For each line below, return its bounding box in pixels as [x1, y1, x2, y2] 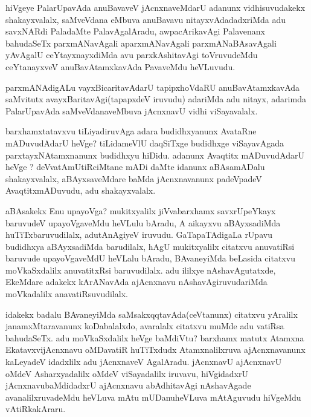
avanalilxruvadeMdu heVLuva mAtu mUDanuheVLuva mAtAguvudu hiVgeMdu [5, 390, 301, 403]
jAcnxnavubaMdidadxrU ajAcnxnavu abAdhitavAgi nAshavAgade [5, 379, 251, 392]
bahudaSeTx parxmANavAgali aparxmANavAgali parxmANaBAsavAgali [5, 36, 277, 49]
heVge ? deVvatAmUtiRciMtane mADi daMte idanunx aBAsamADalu [5, 160, 265, 173]
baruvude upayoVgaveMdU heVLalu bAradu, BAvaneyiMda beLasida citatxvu [5, 252, 295, 264]
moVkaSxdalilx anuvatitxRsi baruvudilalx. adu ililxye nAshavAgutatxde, [5, 263, 276, 276]
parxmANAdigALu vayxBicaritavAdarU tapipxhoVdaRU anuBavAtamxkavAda [5, 80, 300, 93]
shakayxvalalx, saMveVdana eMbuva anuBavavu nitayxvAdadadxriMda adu [5, 13, 286, 25]
